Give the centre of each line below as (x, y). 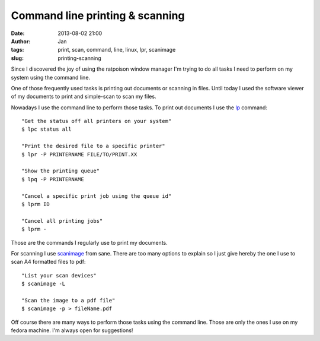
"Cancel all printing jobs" (62, 221)
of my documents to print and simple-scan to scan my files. (84, 97)
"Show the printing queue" (61, 171)
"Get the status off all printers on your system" (97, 121)
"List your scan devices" (59, 275)
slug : (17, 58)
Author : (21, 41)
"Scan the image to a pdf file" (68, 300)
